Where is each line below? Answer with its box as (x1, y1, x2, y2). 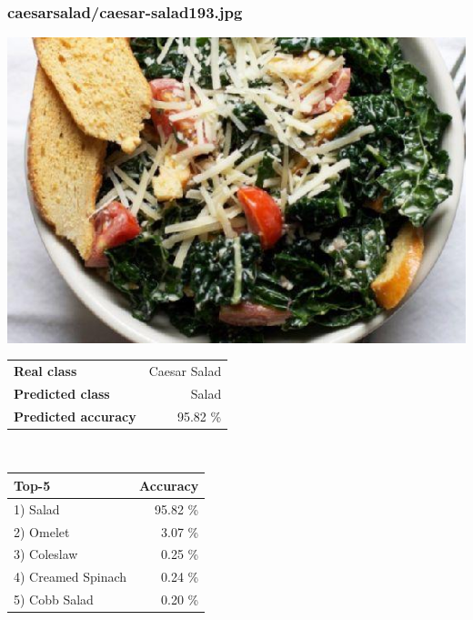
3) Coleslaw (14, 544, 78, 564)
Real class (14, 361, 77, 380)
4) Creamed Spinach (14, 567, 127, 586)
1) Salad (14, 499, 60, 518)
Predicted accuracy (14, 406, 136, 425)
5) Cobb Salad (14, 590, 94, 609)
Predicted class (14, 383, 110, 402)
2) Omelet (14, 522, 70, 541)
